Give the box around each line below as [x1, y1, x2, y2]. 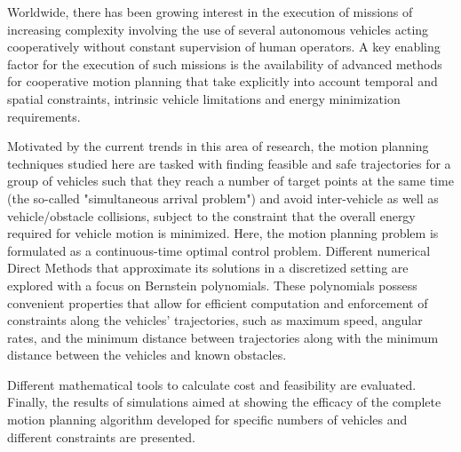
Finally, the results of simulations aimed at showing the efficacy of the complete [7, 393, 441, 411]
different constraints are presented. [7, 427, 195, 446]
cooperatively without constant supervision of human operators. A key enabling [7, 37, 441, 56]
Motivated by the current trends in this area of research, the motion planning [7, 137, 429, 155]
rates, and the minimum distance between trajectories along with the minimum [7, 328, 439, 346]
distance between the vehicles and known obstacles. [7, 345, 287, 364]
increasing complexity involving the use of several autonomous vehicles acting [7, 20, 429, 38]
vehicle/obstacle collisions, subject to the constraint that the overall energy [7, 206, 416, 225]
